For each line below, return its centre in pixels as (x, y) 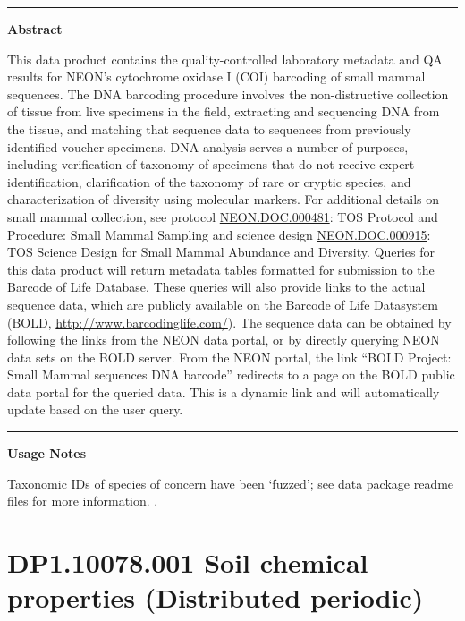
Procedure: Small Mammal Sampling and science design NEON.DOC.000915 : (219, 234)
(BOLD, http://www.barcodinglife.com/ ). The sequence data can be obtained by (229, 322)
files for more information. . (83, 501)
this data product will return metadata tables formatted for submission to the (221, 269)
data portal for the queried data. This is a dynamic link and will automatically (224, 391)
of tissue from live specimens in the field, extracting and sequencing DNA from (224, 111)
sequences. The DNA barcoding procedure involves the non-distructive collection (228, 94)
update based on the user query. (95, 409)
